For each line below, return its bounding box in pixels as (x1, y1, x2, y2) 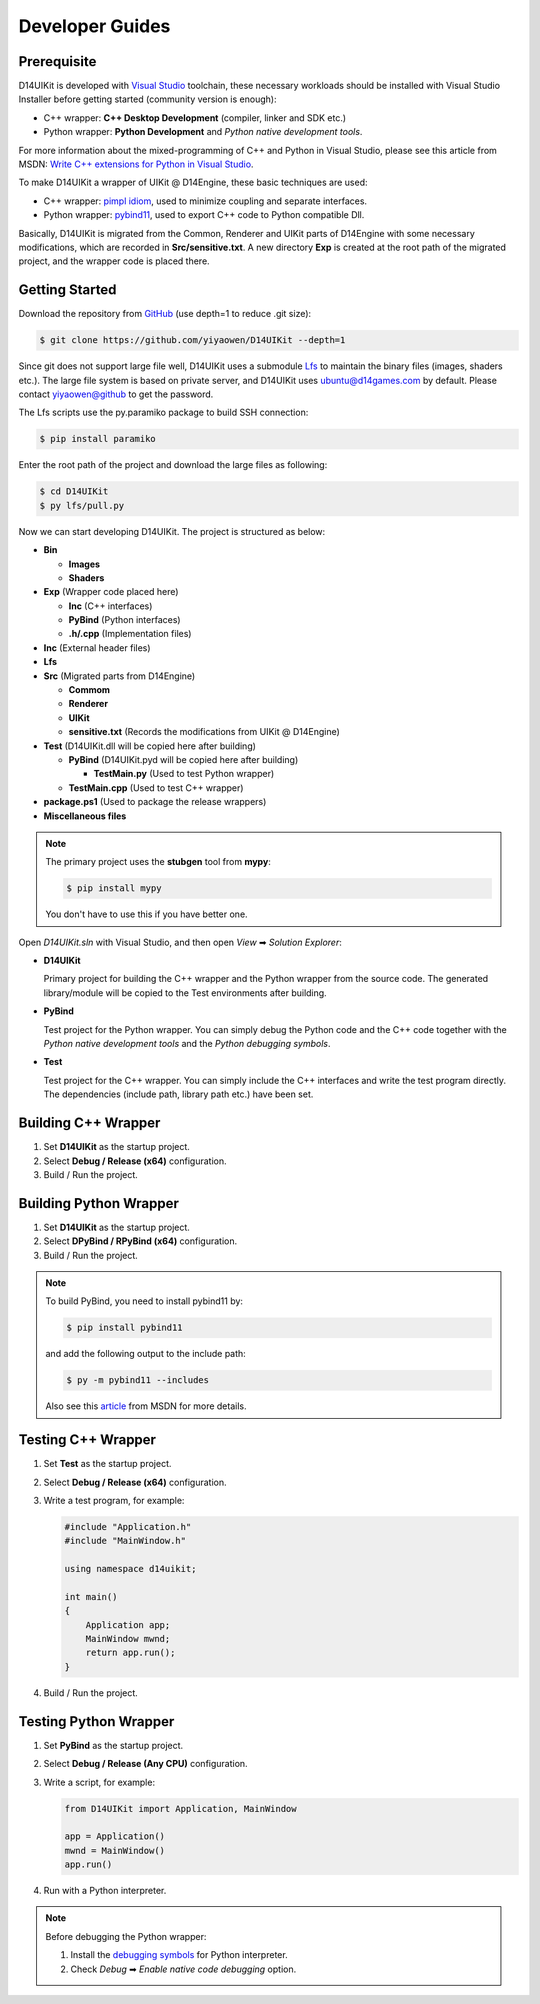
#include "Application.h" (64, 1521, 192, 1532)
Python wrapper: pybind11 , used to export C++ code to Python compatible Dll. (43, 209, 365, 221)
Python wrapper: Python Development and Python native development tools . (43, 126, 363, 138)
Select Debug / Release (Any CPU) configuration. (43, 1758, 249, 1770)
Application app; (85, 1619, 171, 1630)
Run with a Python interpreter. (43, 1885, 167, 1897)
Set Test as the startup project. (43, 1458, 172, 1470)
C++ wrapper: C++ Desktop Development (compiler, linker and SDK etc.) (43, 111, 347, 124)
